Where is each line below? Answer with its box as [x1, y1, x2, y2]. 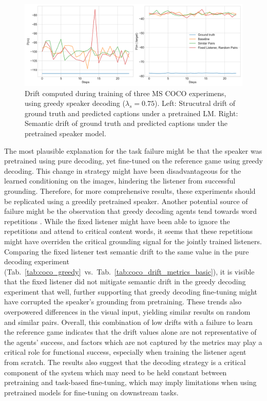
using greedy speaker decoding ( [25, 98, 125, 108]
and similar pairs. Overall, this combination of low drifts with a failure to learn [4, 316, 253, 327]
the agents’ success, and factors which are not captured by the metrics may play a [4, 336, 262, 347]
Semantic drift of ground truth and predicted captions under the [25, 118, 228, 129]
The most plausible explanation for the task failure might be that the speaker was [4, 145, 262, 156]
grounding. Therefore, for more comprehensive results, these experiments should [4, 185, 256, 196]
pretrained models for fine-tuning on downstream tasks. [4, 387, 179, 397]
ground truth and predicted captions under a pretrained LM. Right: [25, 107, 238, 118]
